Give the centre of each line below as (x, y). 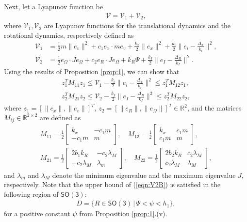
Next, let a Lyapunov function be (53, 6)
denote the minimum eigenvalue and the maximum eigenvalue (144, 175)
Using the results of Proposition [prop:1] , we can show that (92, 71)
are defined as (60, 117)
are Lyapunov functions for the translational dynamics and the (137, 25)
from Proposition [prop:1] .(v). (123, 214)
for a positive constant (37, 214)
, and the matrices (214, 108)
